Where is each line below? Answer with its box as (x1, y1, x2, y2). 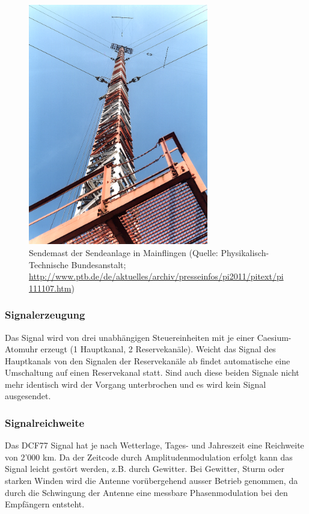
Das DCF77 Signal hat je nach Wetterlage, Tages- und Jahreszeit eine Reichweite (5, 439, 304, 451)
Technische (29, 258, 69, 271)
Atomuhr (5, 343, 38, 355)
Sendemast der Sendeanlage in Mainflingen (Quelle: (29, 246, 218, 259)
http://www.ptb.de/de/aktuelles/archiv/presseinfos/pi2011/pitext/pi (29, 270, 284, 283)
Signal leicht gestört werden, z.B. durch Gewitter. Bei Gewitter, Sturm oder (5, 462, 284, 475)
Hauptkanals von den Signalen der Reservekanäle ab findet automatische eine (5, 354, 290, 367)
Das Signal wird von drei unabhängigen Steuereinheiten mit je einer (5, 331, 255, 343)
